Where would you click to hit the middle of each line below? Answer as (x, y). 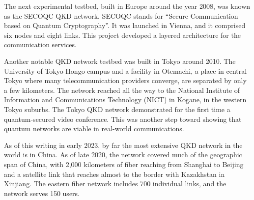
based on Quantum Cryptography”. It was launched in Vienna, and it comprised (125, 25)
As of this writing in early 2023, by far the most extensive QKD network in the (123, 145)
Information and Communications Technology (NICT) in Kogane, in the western (125, 100)
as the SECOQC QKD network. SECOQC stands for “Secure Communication (121, 15)
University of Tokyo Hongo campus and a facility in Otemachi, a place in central (126, 71)
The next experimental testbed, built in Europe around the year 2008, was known (127, 6)
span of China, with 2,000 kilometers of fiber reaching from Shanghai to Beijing (124, 164)
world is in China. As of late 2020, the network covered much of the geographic (123, 155)
